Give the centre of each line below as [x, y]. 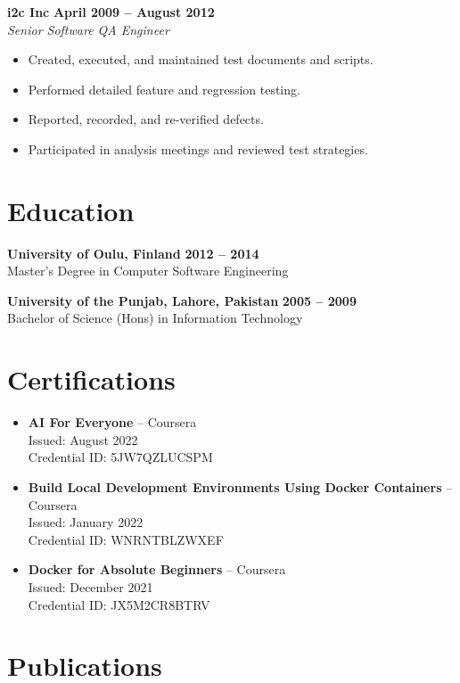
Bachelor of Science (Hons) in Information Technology [155, 318]
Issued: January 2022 [86, 522]
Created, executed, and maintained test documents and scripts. [201, 59]
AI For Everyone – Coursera [112, 422]
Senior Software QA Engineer [88, 29]
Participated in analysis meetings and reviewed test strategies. [198, 148]
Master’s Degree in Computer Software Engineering [148, 271]
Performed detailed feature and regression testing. [164, 89]
